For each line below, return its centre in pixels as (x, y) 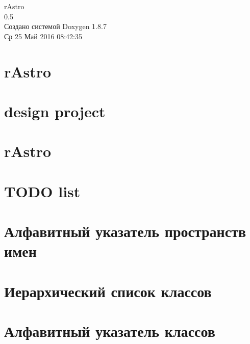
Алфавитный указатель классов (110, 331)
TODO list (42, 191)
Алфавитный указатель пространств (125, 231)
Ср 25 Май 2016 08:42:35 (43, 36)
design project (55, 111)
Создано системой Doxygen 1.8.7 (55, 26)
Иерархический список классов (108, 291)
